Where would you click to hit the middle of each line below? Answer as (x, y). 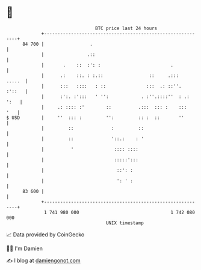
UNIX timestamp (125, 223)
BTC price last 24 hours (126, 28)
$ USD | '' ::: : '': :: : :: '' (95, 118)
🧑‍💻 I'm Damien (25, 248)
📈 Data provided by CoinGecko (45, 235)
